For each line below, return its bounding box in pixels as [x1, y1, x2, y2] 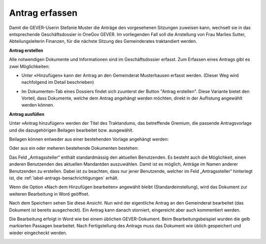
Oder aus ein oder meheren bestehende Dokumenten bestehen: [9, 145, 139, 151]
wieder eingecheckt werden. [9, 230, 67, 236]
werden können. [21, 102, 55, 108]
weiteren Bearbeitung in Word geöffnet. [9, 191, 90, 197]
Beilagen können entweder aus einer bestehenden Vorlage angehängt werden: [9, 136, 169, 142]
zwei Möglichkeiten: [9, 63, 50, 69]
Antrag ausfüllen [9, 111, 44, 117]
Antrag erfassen [9, 7, 78, 18]
